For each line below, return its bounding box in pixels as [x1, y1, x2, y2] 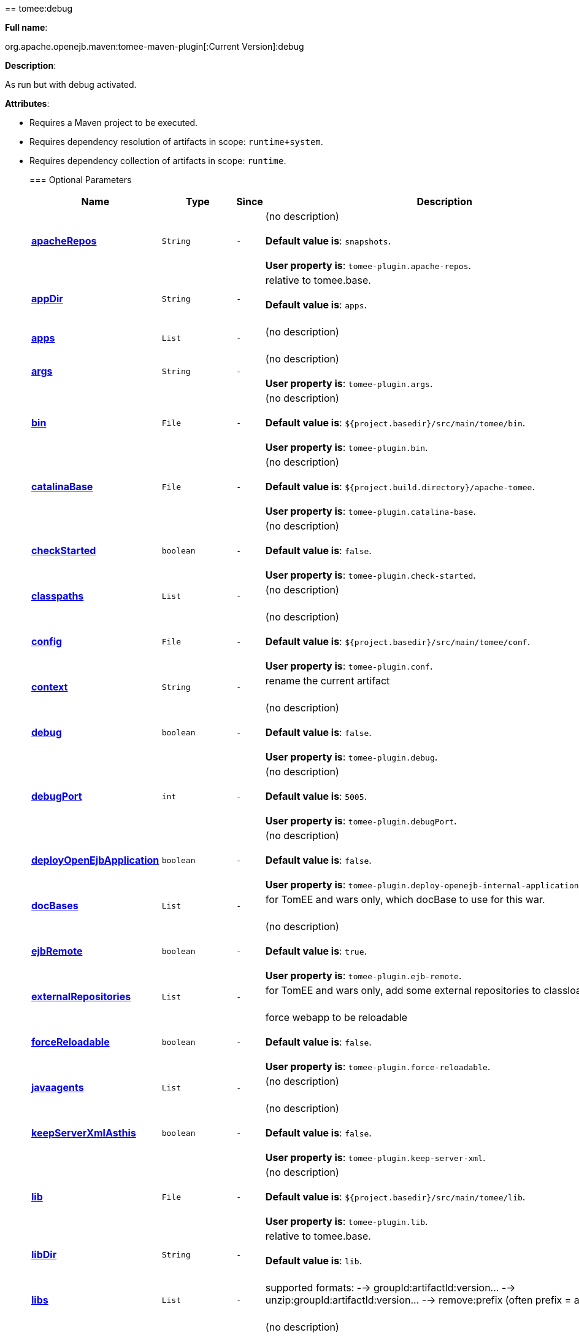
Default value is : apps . [265, 299, 367, 311]
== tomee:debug [5, 3, 73, 14]
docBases [31, 899, 79, 912]
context [31, 681, 68, 693]
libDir [31, 1248, 57, 1261]
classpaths [31, 590, 84, 602]
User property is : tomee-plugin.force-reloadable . [265, 1060, 491, 1073]
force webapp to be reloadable [265, 1011, 408, 1023]
